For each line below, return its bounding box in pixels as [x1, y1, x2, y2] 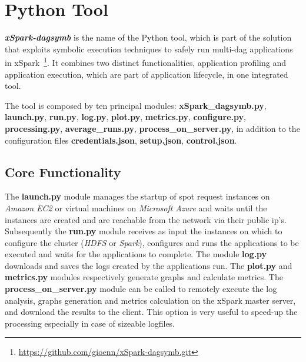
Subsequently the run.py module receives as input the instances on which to [5, 225, 282, 237]
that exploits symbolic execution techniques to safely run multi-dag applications [5, 42, 293, 55]
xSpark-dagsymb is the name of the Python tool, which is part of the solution [5, 31, 292, 44]
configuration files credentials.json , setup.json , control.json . [5, 134, 237, 146]
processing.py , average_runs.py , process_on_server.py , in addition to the [5, 122, 300, 134]
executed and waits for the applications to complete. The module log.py [5, 248, 267, 260]
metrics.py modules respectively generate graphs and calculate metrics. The [5, 271, 283, 283]
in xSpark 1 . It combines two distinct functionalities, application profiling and [5, 55, 286, 68]
